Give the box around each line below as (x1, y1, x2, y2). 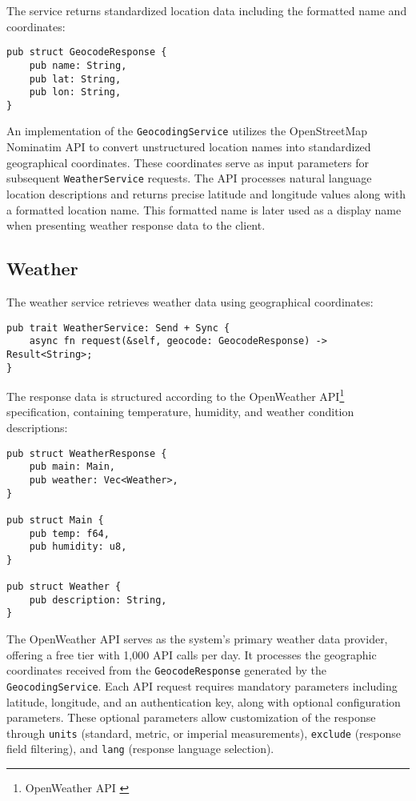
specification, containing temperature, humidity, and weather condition (6, 403, 354, 420)
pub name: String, (29, 59, 127, 71)
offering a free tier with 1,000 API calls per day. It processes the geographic (6, 646, 377, 663)
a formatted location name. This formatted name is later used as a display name (6, 201, 402, 218)
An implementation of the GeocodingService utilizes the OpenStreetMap (6, 122, 368, 139)
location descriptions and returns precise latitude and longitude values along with (6, 185, 406, 202)
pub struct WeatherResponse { (6, 447, 167, 459)
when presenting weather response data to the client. (6, 217, 266, 234)
